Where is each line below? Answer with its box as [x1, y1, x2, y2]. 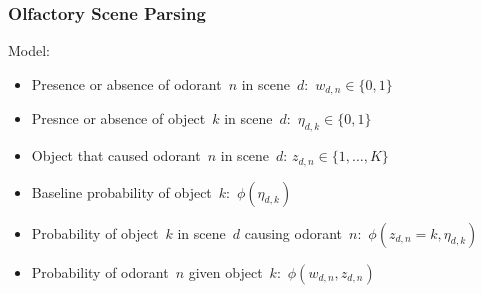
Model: [8, 40, 51, 61]
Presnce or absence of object [31, 108, 206, 129]
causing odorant [244, 222, 343, 243]
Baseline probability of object [31, 181, 212, 202]
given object [188, 261, 263, 282]
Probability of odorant [31, 261, 169, 282]
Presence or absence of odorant [31, 73, 222, 94]
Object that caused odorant [31, 145, 201, 166]
